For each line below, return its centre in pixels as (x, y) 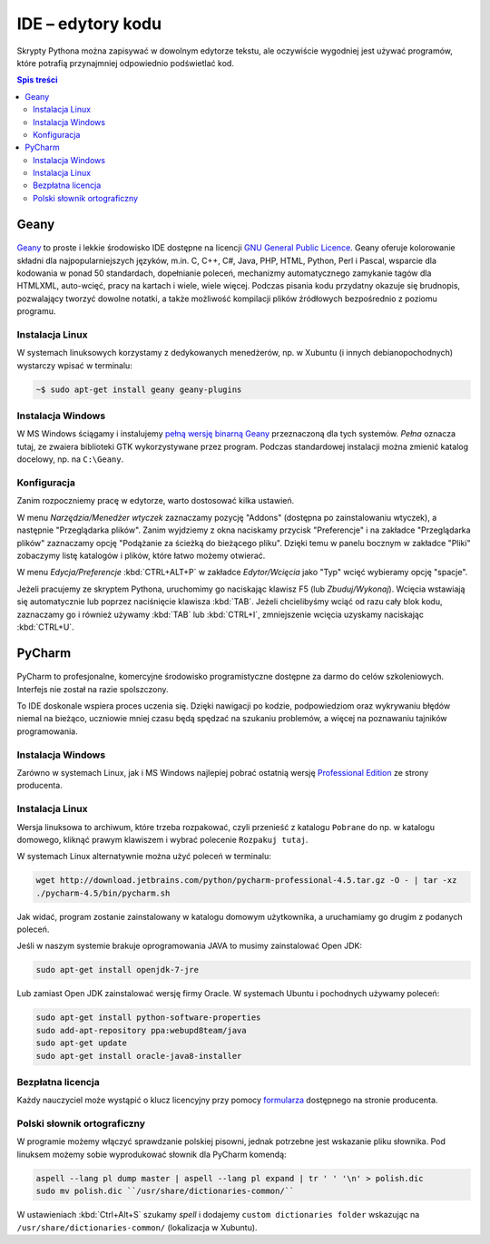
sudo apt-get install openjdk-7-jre (118, 970)
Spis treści (37, 80)
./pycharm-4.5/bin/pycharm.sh (103, 893)
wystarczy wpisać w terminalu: (75, 365)
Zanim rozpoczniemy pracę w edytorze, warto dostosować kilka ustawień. (156, 501)
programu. (36, 311)
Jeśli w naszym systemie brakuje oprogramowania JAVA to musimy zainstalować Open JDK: (190, 946)
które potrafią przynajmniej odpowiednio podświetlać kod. (126, 63)
